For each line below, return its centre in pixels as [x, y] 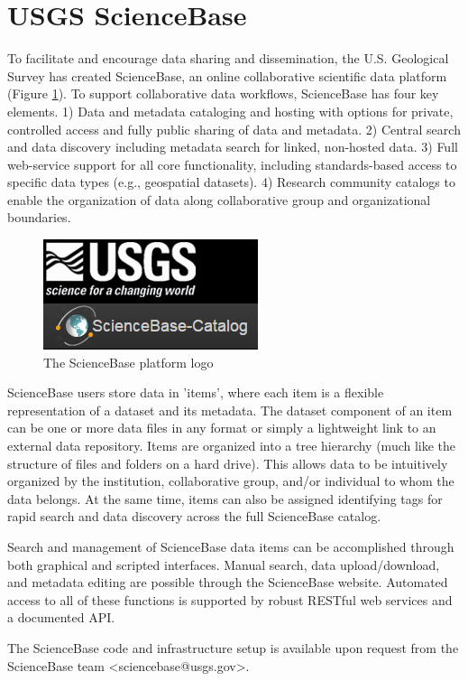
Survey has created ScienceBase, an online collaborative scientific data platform [227, 75]
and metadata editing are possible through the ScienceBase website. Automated [228, 582]
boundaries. [39, 217]
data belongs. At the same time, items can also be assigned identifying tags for [225, 498]
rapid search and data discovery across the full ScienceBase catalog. [194, 516]
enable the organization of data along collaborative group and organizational [219, 199]
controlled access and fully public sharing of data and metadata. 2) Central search [234, 129]
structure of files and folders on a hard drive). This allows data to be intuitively [228, 463]
